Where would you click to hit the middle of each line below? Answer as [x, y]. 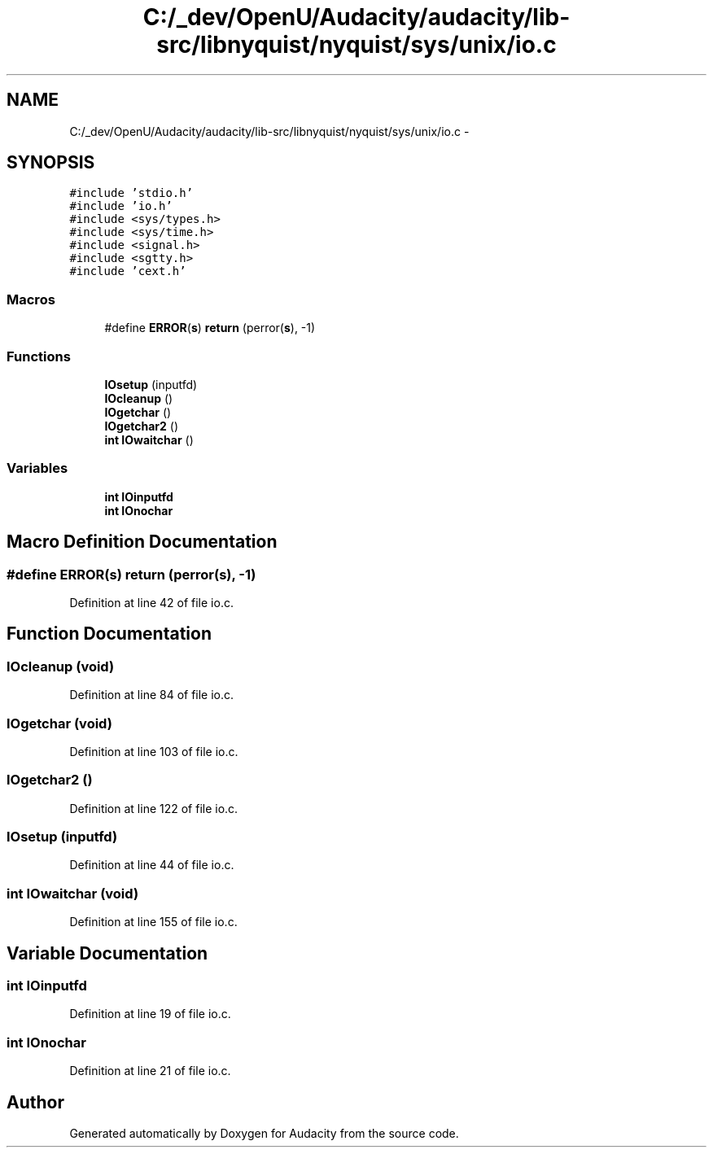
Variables [37, 468]
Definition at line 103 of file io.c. [154, 751]
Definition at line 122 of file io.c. [154, 808]
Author [35, 1102]
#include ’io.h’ [121, 206]
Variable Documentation [107, 953]
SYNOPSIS [51, 163]
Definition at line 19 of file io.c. [150, 1014]
